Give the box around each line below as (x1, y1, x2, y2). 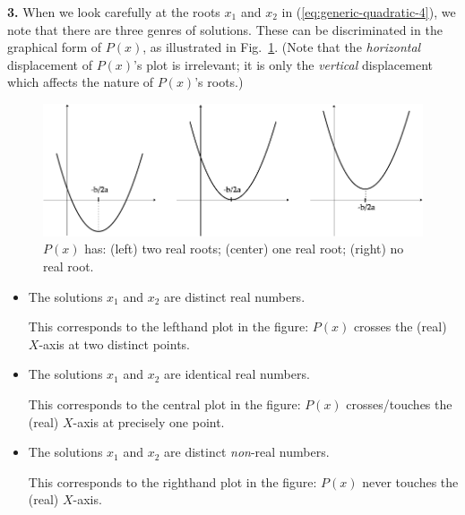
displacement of (7, 55, 92, 73)
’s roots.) (194, 73, 244, 91)
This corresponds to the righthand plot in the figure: (28, 472, 317, 491)
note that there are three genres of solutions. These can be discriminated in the (7, 20, 443, 39)
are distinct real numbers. (164, 287, 306, 305)
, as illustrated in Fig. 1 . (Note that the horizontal (142, 38, 421, 56)
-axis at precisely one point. (73, 412, 225, 431)
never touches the (362, 472, 459, 491)
